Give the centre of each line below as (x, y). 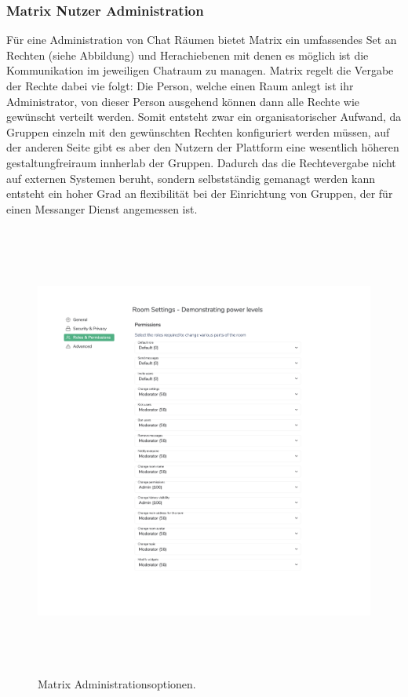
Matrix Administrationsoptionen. (117, 683)
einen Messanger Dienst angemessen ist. (102, 208)
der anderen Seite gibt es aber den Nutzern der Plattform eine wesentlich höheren (203, 147)
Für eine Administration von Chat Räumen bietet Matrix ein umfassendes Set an (202, 40)
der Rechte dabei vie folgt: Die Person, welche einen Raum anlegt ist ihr (180, 86)
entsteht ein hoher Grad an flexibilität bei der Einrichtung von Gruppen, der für (200, 193)
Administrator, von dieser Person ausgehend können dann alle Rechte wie (183, 101)
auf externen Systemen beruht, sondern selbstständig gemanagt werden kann (191, 178)
